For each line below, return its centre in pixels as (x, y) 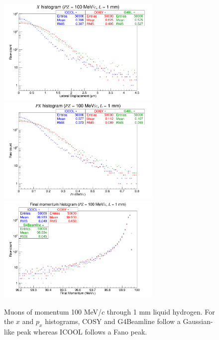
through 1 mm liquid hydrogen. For (161, 311)
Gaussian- (198, 321)
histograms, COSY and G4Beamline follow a (113, 321)
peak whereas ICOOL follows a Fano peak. (82, 331)
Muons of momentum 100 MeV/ (53, 311)
